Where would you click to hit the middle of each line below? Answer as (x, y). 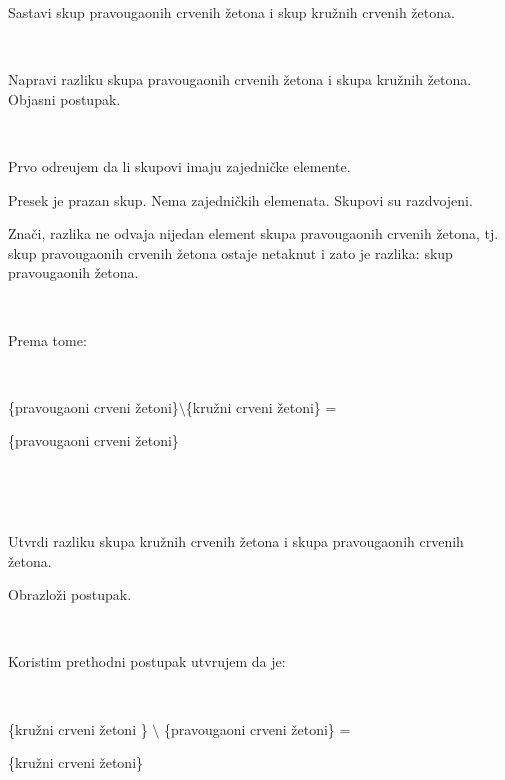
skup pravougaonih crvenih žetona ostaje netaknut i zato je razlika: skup (230, 252)
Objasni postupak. (64, 98)
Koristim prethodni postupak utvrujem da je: (147, 661)
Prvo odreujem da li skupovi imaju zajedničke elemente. (179, 165)
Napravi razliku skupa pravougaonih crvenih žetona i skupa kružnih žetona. (240, 79)
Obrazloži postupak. (70, 594)
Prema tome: (47, 339)
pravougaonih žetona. (73, 272)
